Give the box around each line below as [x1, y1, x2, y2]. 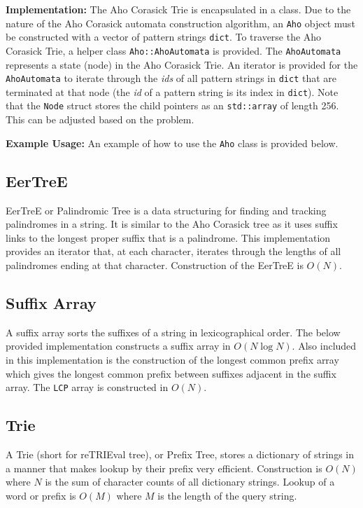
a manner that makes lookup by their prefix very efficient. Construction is [6, 460, 322, 475]
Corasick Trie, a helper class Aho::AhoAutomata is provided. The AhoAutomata [6, 43, 341, 57]
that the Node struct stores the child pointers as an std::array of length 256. [6, 98, 339, 113]
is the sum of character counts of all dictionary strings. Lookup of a [45, 474, 335, 489]
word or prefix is [6, 488, 76, 502]
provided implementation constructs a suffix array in [6, 338, 231, 353]
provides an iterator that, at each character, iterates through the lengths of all [6, 244, 341, 259]
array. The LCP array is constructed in [6, 380, 169, 394]
